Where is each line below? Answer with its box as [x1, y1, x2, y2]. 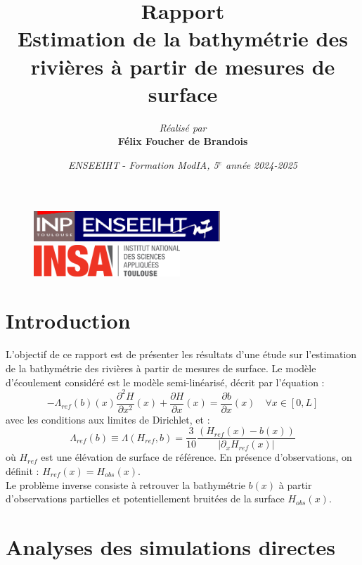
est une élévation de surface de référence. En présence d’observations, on [41, 450, 352, 464]
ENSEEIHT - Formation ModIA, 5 [67, 157, 219, 172]
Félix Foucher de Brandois [117, 134, 248, 148]
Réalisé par [159, 120, 207, 134]
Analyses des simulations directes [6, 532, 335, 561]
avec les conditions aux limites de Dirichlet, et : [6, 412, 210, 426]
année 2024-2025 [226, 157, 298, 172]
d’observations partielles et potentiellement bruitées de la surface [6, 491, 285, 506]
